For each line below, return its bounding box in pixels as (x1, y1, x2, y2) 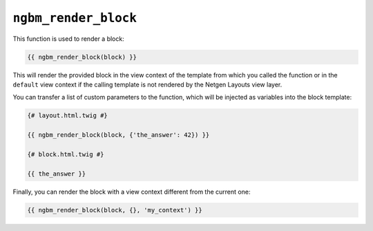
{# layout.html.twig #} (27, 111, 108, 120)
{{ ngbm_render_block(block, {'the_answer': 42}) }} (27, 131, 210, 139)
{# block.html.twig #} (27, 150, 104, 158)
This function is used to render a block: (12, 35, 124, 43)
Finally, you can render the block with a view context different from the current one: (12, 187, 251, 196)
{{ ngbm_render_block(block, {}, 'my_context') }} (27, 206, 203, 214)
